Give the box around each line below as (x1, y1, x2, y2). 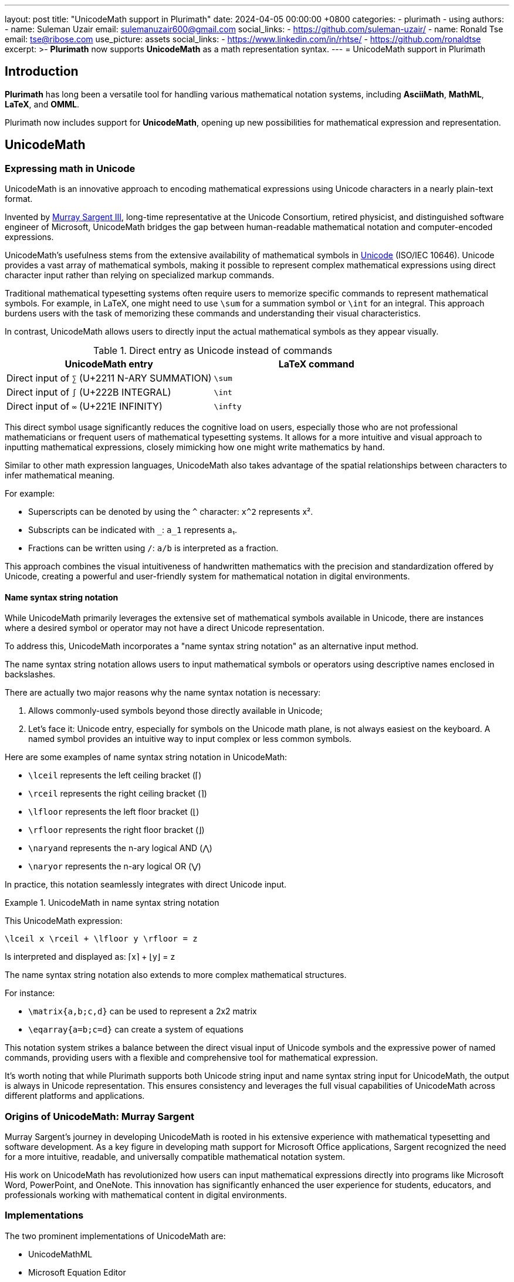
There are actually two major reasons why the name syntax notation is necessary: (5, 687, 321, 698)
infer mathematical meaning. (5, 470, 115, 481)
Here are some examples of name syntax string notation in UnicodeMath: (5, 752, 288, 763)
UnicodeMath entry (65, 358, 153, 370)
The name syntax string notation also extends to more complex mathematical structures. (5, 970, 347, 980)
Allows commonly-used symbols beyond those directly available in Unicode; (28, 706, 323, 716)
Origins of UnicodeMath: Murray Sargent (5, 1110, 195, 1122)
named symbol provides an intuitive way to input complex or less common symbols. (28, 734, 352, 744)
